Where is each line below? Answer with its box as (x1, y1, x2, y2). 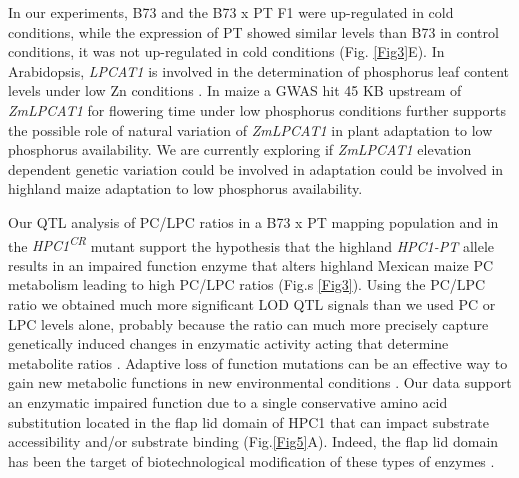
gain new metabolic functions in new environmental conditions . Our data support (8, 372, 512, 393)
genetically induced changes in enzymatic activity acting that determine (8, 333, 449, 354)
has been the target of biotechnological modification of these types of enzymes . (8, 450, 495, 471)
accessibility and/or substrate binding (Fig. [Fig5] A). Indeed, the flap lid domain (8, 431, 499, 452)
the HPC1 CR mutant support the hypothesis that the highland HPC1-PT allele (8, 232, 495, 256)
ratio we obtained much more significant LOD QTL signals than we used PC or (8, 293, 496, 314)
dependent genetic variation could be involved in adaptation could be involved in (8, 158, 504, 179)
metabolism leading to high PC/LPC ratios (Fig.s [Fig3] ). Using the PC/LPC (8, 274, 486, 295)
